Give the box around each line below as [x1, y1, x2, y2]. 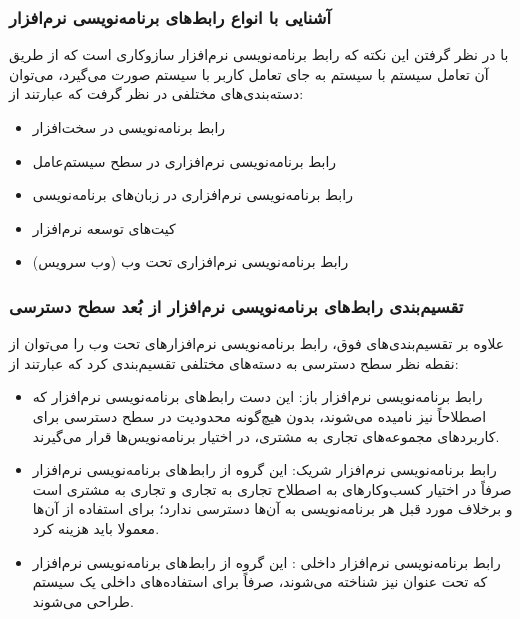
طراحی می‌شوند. [32, 590, 134, 611]
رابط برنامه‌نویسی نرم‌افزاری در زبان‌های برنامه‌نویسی [32, 184, 353, 205]
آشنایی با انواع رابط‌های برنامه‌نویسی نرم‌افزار [9, 4, 332, 29]
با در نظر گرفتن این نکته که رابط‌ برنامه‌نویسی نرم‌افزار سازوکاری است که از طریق [9, 44, 509, 65]
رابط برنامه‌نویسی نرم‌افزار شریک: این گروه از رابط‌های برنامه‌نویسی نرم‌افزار [32, 459, 497, 480]
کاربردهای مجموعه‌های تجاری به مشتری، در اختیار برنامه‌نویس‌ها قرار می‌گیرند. [32, 425, 500, 446]
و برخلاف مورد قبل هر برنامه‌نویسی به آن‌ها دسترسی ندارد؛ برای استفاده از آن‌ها [32, 498, 513, 519]
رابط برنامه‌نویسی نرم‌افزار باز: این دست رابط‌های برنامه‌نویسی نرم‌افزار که [32, 386, 483, 407]
